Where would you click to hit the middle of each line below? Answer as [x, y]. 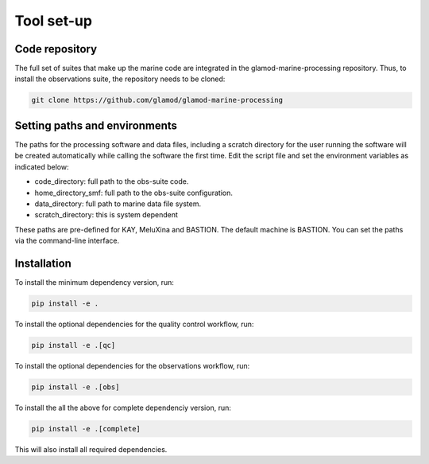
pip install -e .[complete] [86, 429]
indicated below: [42, 166]
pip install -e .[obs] [75, 387]
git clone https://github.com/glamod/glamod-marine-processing [157, 100]
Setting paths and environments [96, 125]
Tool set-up [54, 21]
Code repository [56, 49]
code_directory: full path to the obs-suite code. [112, 181]
